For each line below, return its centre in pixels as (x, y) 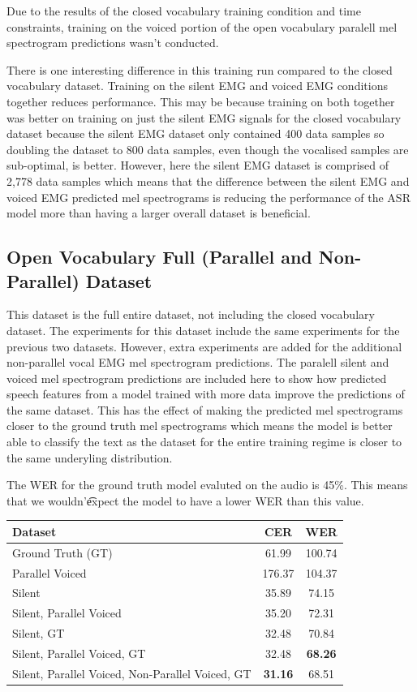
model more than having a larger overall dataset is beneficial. (159, 213)
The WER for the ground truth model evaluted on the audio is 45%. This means (207, 485)
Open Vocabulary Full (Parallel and (159, 257)
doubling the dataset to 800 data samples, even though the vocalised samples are (208, 149)
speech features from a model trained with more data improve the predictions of (206, 394)
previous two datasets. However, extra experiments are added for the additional (204, 346)
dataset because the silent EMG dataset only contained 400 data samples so (196, 133)
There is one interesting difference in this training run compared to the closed (200, 69)
